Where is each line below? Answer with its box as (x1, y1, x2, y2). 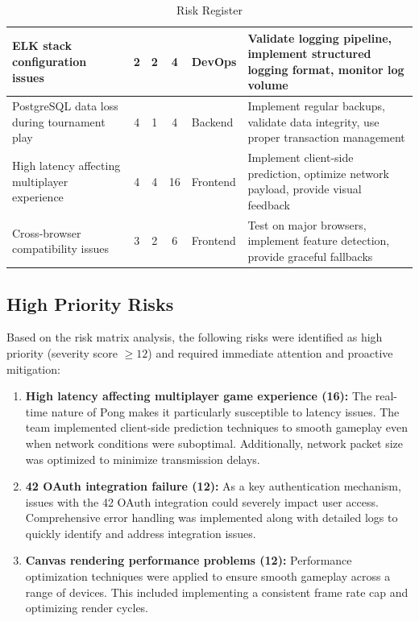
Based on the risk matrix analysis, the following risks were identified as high (6, 329, 383, 346)
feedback (247, 197, 290, 213)
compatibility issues (12, 240, 110, 257)
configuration (12, 52, 87, 69)
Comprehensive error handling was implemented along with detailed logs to (25, 509, 398, 526)
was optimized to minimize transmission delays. (25, 450, 260, 467)
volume (247, 77, 288, 93)
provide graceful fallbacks (247, 248, 373, 265)
